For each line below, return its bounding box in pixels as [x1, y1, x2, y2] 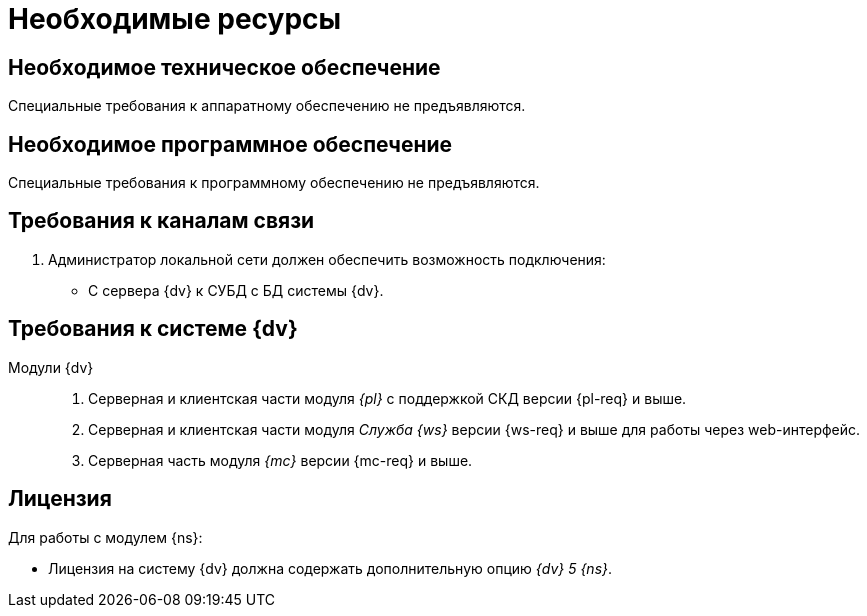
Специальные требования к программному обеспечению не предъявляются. [8, 174, 540, 192]
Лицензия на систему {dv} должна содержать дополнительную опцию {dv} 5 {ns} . [48, 559, 613, 577]
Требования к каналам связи [8, 208, 315, 234]
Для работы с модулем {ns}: [8, 528, 203, 546]
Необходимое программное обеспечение [8, 131, 453, 157]
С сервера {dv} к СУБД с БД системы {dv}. [88, 281, 384, 299]
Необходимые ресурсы [8, 2, 342, 36]
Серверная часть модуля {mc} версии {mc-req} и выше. [88, 451, 473, 469]
